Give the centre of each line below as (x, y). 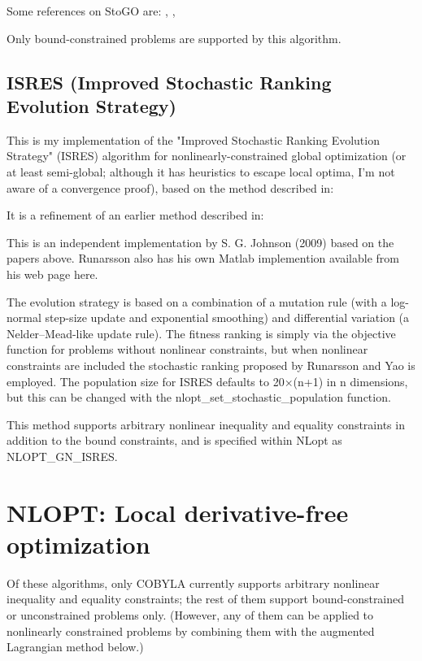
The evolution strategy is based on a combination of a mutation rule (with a (197, 301)
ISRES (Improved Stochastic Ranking (169, 82)
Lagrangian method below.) (75, 647)
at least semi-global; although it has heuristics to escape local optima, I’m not (201, 171)
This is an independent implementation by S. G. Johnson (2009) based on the (200, 242)
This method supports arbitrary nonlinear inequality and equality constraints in (206, 424)
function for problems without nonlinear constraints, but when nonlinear (187, 349)
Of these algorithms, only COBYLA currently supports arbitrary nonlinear (193, 583)
